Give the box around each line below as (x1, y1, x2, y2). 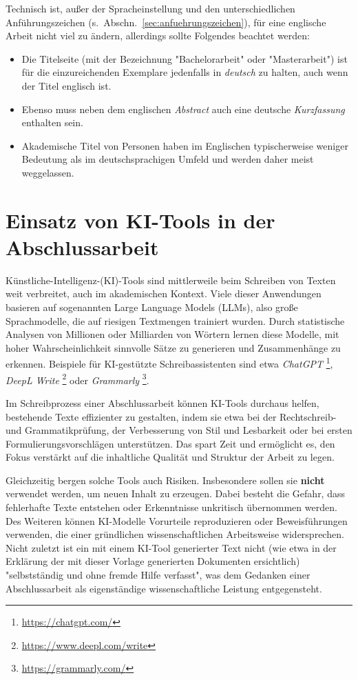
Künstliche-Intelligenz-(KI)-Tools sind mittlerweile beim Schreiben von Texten (6, 272, 336, 287)
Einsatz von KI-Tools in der (6, 206, 275, 234)
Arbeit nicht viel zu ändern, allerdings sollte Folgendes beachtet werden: (6, 28, 310, 43)
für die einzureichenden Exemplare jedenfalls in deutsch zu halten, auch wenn (21, 65, 348, 79)
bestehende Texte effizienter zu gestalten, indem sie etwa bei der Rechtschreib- (6, 409, 337, 423)
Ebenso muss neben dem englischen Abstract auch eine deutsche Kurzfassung (21, 101, 345, 116)
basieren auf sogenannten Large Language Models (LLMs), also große (6, 300, 298, 314)
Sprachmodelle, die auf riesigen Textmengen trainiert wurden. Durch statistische (6, 313, 345, 328)
